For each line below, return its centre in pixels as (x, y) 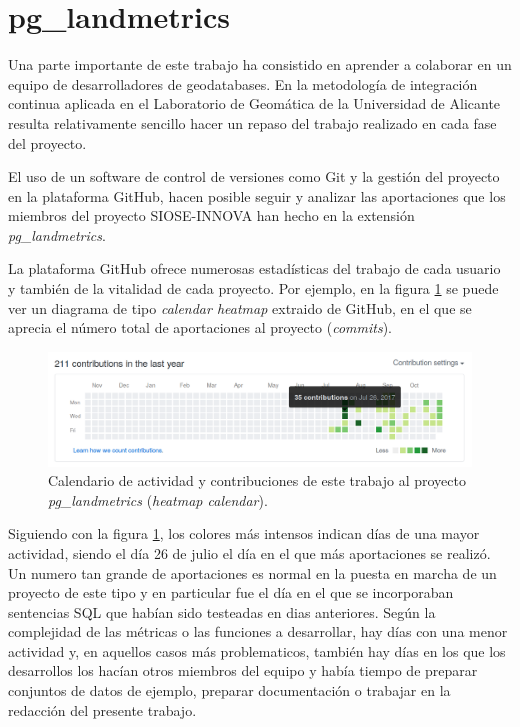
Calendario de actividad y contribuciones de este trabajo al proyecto (257, 480)
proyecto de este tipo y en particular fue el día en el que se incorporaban (231, 592)
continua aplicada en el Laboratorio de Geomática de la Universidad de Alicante (254, 103)
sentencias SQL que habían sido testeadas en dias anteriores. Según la (222, 611)
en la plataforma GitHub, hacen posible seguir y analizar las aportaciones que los (257, 195)
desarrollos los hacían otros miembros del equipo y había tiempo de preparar (243, 670)
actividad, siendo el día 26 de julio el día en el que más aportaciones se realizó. (249, 552)
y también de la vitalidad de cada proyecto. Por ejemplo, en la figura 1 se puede (253, 288)
